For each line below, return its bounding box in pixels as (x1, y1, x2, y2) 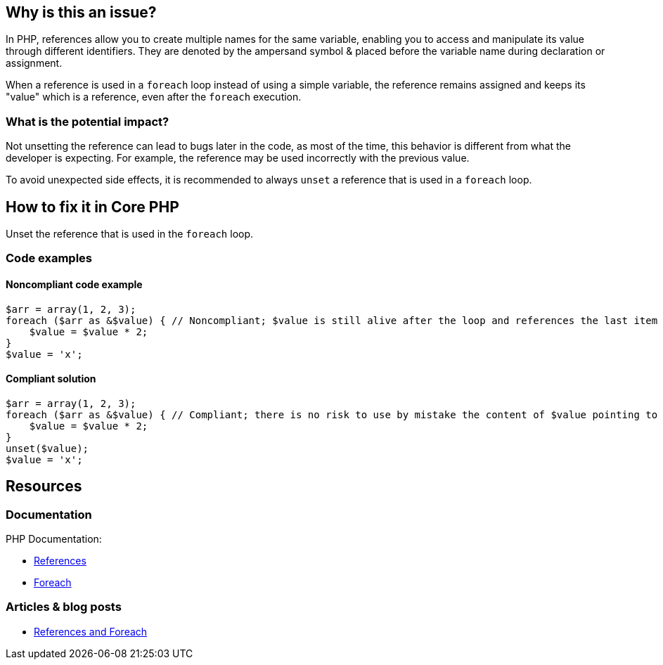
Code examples (6, 251, 93, 266)
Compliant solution (6, 373, 96, 385)
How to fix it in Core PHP (6, 198, 179, 216)
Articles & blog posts (6, 600, 122, 614)
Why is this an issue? (6, 4, 157, 21)
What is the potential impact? (6, 114, 169, 129)
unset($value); (6, 442, 89, 454)
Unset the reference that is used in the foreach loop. (6, 228, 254, 240)
